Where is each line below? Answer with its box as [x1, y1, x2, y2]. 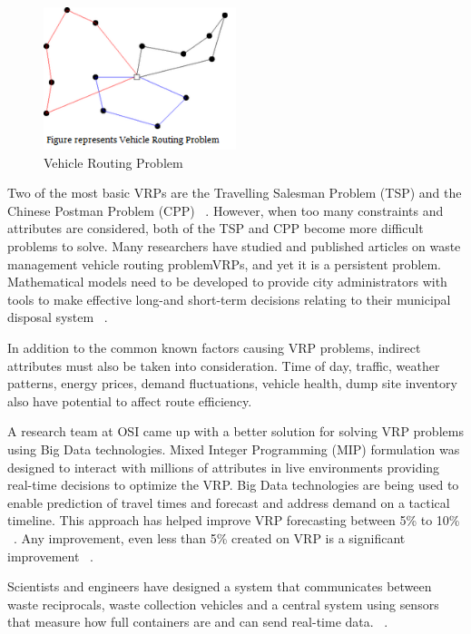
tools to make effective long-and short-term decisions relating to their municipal [7, 289, 451, 308]
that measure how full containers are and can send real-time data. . [7, 612, 388, 631]
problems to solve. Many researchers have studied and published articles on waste [7, 237, 461, 256]
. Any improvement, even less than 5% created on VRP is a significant [14, 528, 406, 547]
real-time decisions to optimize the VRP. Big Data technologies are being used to [7, 475, 459, 494]
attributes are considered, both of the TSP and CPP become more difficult [7, 219, 424, 238]
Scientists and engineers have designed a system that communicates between [7, 577, 432, 596]
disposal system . [7, 307, 108, 327]
